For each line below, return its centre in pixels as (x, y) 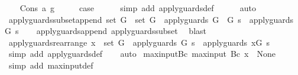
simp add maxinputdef (51, 65)
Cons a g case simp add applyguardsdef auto (138, 8)
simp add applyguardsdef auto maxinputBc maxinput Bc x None (142, 54)
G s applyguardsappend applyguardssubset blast (106, 31)
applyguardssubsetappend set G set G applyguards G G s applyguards (151, 19)
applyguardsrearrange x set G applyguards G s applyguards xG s (139, 42)
